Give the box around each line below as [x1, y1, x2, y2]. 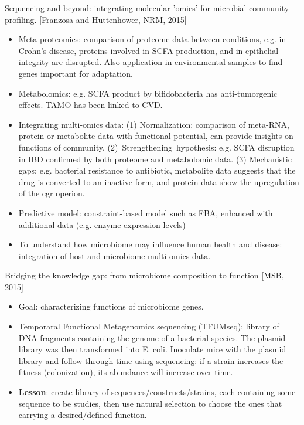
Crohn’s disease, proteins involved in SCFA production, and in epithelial [18, 44, 279, 56]
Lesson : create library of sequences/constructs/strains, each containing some [18, 386, 296, 398]
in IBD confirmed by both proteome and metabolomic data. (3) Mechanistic [18, 152, 292, 165]
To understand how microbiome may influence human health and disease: [18, 238, 282, 250]
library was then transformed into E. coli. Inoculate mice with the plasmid [18, 343, 286, 355]
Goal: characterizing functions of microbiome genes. [18, 300, 204, 312]
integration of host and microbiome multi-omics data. [18, 249, 211, 261]
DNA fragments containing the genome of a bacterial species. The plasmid [18, 331, 286, 344]
